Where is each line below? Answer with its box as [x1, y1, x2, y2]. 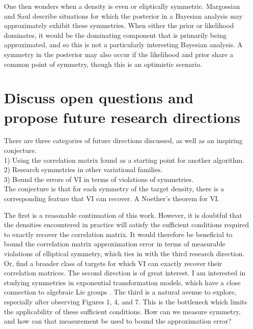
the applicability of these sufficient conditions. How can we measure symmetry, [4, 306, 241, 316]
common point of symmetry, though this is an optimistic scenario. [4, 59, 202, 69]
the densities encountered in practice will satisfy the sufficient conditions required [4, 219, 249, 230]
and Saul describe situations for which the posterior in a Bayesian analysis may [4, 10, 243, 21]
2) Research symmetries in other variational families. [4, 164, 163, 175]
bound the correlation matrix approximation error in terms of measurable [4, 239, 225, 249]
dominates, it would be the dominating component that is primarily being [4, 30, 226, 40]
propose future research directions [4, 107, 240, 127]
